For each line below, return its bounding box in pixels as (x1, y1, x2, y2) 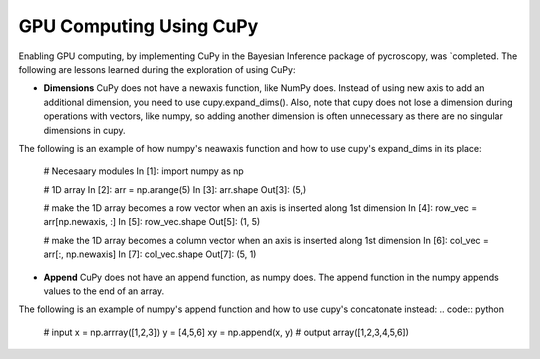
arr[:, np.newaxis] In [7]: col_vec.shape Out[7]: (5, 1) (43, 248, 257, 260)
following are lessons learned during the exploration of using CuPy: (18, 63, 296, 75)
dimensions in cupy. (43, 124, 126, 136)
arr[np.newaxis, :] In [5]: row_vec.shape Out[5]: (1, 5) (43, 216, 261, 228)
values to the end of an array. (43, 285, 165, 297)
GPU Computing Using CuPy (18, 15, 259, 37)
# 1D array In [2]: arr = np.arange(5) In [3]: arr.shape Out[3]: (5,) (43, 183, 307, 195)
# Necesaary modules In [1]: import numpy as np (43, 165, 244, 177)
